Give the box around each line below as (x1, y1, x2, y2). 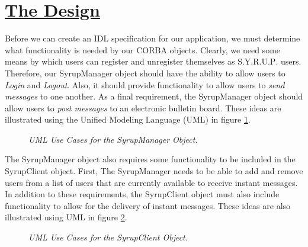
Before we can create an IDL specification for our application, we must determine (5, 32, 300, 44)
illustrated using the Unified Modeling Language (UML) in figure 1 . (5, 113, 251, 126)
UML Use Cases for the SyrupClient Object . (28, 231, 188, 243)
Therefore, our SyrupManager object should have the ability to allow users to (5, 66, 285, 79)
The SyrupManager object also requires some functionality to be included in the (5, 153, 296, 165)
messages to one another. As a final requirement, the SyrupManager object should (5, 90, 303, 102)
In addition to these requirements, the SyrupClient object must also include (5, 188, 280, 200)
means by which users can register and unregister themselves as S (5, 55, 242, 68)
